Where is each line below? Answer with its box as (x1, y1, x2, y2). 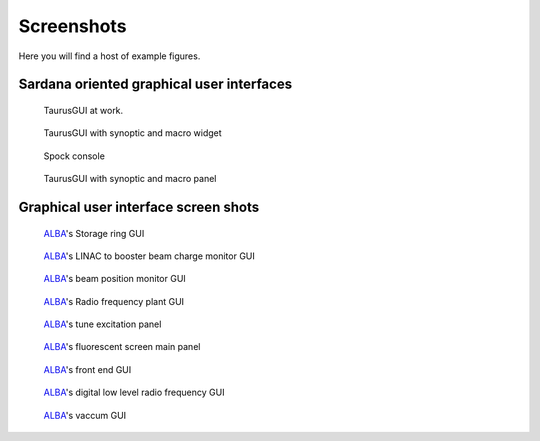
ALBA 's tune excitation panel (43, 318, 162, 330)
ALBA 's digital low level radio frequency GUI (43, 386, 225, 399)
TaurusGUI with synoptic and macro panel (43, 173, 217, 185)
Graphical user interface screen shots (18, 198, 260, 215)
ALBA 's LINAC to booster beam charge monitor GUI (43, 250, 255, 262)
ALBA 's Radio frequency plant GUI (43, 295, 185, 307)
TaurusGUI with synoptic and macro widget (43, 127, 222, 139)
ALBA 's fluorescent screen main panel (43, 341, 201, 353)
